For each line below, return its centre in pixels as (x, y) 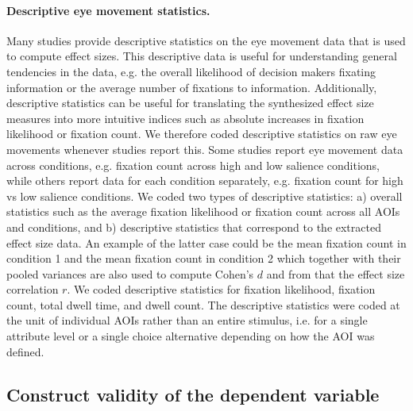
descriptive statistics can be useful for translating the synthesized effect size (190, 103)
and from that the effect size (336, 273)
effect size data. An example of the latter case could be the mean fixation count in (206, 242)
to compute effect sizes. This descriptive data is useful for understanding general (202, 56)
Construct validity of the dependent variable (193, 394)
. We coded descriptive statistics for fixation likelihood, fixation (221, 289)
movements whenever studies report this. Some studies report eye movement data (205, 149)
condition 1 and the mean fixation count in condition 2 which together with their (204, 258)
